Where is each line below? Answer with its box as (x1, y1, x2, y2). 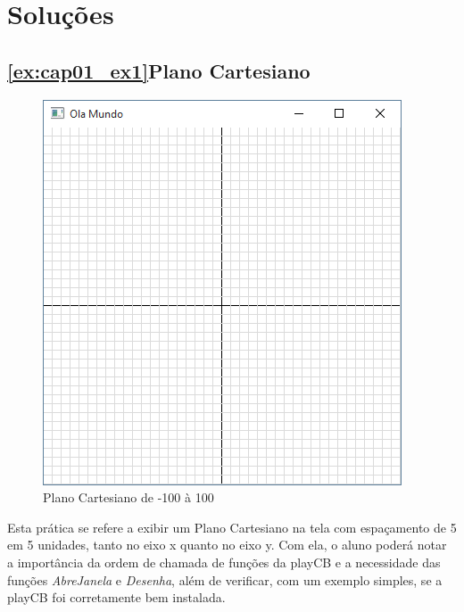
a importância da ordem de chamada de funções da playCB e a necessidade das (7, 552, 441, 571)
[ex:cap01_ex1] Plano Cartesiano (7, 56, 311, 84)
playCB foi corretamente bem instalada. (7, 588, 226, 607)
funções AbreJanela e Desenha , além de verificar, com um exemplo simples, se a (7, 570, 443, 589)
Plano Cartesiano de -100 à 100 (43, 488, 214, 507)
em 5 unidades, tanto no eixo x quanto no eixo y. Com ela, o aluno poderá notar (7, 535, 447, 554)
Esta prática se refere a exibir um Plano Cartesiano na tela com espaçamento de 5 (7, 517, 457, 536)
